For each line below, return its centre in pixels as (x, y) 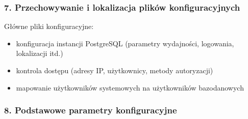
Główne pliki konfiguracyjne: (49, 26)
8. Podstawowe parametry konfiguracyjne (91, 110)
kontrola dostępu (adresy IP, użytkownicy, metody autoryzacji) (115, 70)
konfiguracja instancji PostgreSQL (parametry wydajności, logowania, (125, 43)
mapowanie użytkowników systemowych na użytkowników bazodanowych (130, 87)
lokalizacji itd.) (40, 53)
